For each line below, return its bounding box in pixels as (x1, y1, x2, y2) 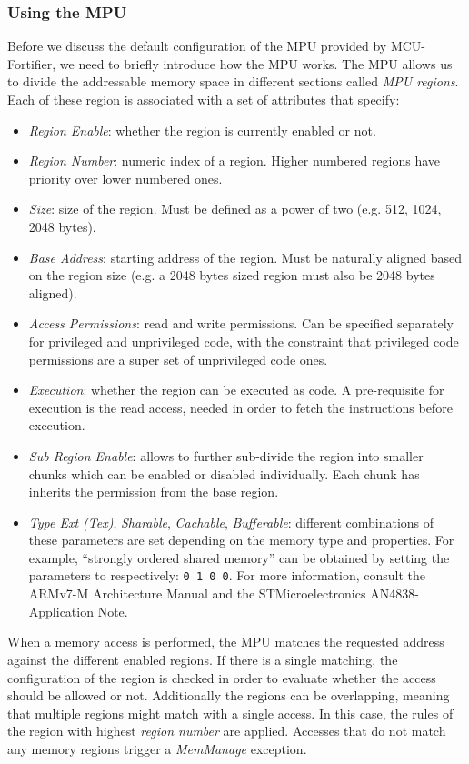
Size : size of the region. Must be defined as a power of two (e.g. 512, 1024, (28, 199, 442, 218)
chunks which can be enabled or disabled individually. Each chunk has (28, 464, 420, 483)
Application (28, 601, 94, 620)
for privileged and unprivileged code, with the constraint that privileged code (28, 331, 459, 350)
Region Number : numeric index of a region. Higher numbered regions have (28, 151, 441, 170)
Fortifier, (7, 54, 56, 73)
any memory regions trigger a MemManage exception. (7, 739, 307, 758)
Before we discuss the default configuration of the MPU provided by (7, 36, 387, 55)
